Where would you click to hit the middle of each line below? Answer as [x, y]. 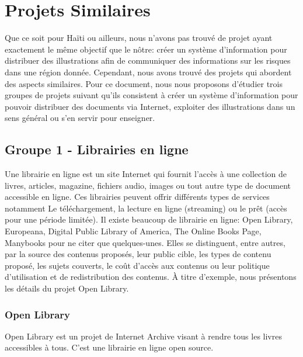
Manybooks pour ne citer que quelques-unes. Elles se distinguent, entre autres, [145, 242]
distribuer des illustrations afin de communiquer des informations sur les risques [148, 60]
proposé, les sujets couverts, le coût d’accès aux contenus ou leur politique [137, 265]
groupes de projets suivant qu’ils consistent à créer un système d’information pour [151, 95]
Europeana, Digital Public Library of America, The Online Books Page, [133, 231]
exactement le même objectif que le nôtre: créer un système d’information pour [146, 49]
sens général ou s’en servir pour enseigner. [80, 118]
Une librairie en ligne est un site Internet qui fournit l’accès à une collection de [146, 174]
